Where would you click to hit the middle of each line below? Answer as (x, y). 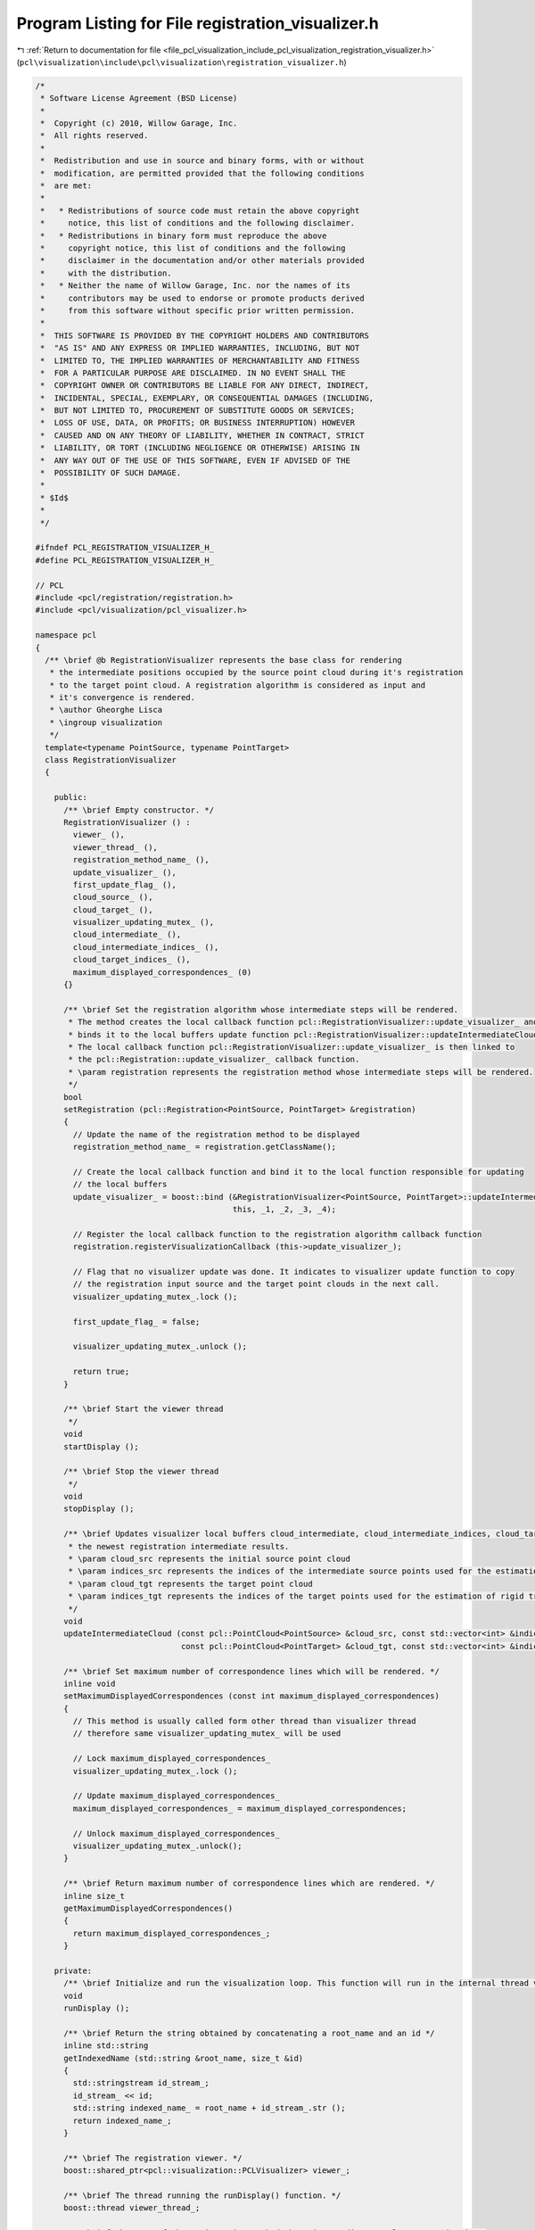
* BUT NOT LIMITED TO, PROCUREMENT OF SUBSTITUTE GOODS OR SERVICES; (198, 411)
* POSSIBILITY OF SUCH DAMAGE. (111, 473)
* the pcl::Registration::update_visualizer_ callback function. (214, 1060)
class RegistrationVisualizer (111, 760)
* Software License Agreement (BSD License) (139, 99)
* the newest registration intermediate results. (179, 1546)
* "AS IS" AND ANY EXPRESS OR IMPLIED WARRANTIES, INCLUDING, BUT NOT (200, 348)
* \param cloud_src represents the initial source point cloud (210, 1559)
